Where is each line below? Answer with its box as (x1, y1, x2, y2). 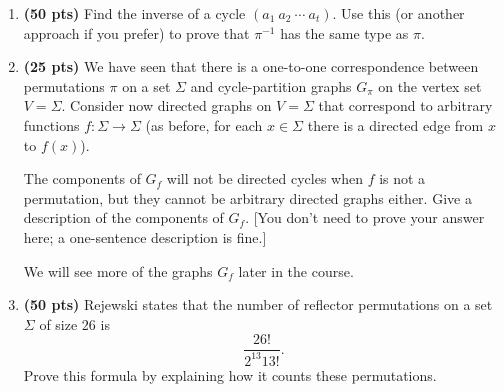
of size (39, 313, 78, 334)
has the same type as (280, 22, 409, 43)
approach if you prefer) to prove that (23, 22, 250, 43)
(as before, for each (145, 114, 263, 135)
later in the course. (238, 260, 354, 281)
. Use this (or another (332, 3, 465, 23)
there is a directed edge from (307, 114, 484, 135)
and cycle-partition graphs (190, 75, 352, 96)
